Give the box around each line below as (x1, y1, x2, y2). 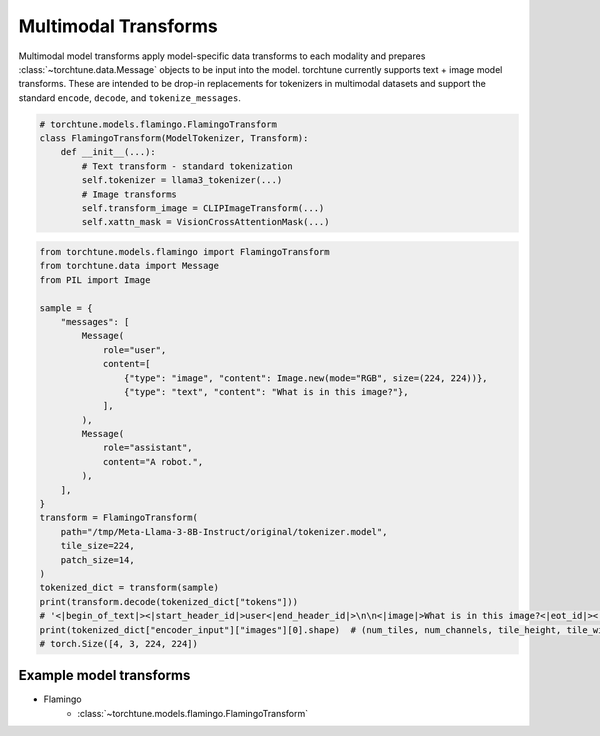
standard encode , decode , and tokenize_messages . (18, 91, 242, 104)
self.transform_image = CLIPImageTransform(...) (81, 203, 325, 214)
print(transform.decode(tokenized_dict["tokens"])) (39, 596, 299, 607)
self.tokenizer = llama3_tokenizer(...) (81, 175, 283, 186)
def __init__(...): (60, 146, 157, 158)
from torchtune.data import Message (39, 260, 220, 272)
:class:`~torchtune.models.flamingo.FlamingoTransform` (77, 707, 309, 719)
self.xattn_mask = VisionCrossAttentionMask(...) (81, 216, 330, 228)
